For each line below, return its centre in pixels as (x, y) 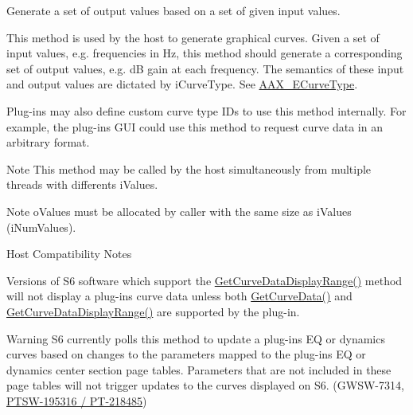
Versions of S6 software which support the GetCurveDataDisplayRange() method (205, 280)
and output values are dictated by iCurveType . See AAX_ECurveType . (182, 84)
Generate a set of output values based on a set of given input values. (173, 10)
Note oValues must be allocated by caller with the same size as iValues (179, 211)
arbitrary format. (48, 142)
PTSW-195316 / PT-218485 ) (77, 400)
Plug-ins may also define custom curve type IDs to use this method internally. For (206, 110)
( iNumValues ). (41, 227)
